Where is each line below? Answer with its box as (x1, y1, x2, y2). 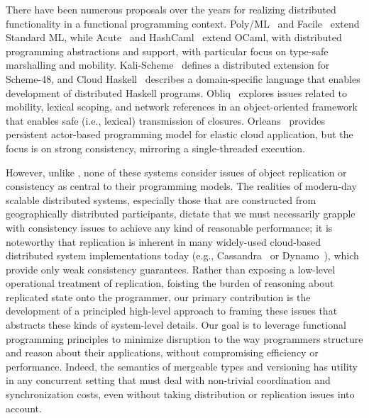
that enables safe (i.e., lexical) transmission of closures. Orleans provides (6, 113, 326, 128)
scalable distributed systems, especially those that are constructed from (6, 192, 316, 207)
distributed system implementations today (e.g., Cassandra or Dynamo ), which (6, 248, 359, 263)
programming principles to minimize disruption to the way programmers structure (6, 331, 363, 346)
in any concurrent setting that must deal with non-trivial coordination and (6, 373, 331, 388)
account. (6, 400, 42, 415)
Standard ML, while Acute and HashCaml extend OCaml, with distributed (6, 30, 342, 45)
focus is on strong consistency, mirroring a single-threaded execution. (6, 140, 305, 155)
